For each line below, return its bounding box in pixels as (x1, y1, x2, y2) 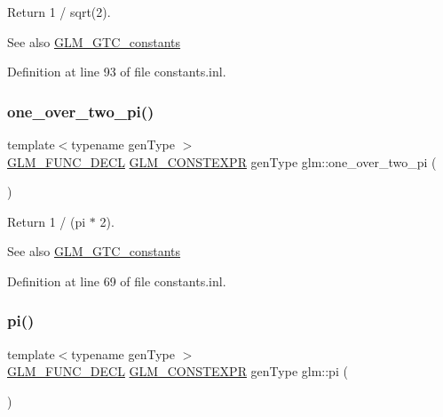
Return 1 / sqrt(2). (7, 3, 111, 20)
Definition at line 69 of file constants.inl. (7, 271, 226, 290)
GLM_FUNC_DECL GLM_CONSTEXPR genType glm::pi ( (7, 362, 348, 381)
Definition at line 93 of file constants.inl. (7, 62, 226, 81)
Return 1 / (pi (7, 212, 86, 230)
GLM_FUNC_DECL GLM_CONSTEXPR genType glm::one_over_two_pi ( (7, 152, 437, 171)
